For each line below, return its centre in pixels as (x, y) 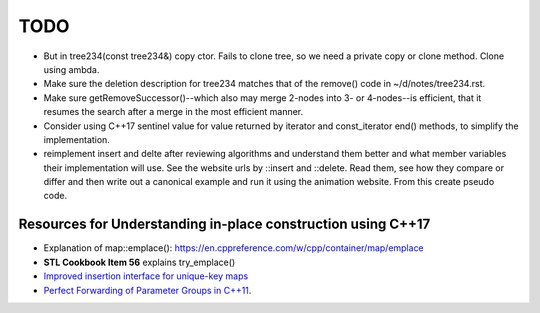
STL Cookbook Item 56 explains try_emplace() (139, 262)
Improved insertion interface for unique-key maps (146, 276)
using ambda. (71, 69)
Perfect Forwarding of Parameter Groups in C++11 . (147, 290)
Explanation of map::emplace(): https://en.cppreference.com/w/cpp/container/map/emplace (233, 248)
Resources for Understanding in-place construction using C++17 (224, 224)
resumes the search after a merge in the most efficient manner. (173, 112)
